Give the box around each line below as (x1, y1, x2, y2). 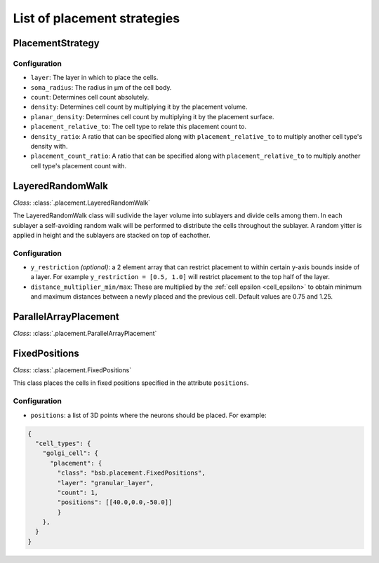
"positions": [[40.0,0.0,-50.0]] (57, 498, 173, 506)
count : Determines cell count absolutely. (30, 93, 149, 102)
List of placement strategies (13, 11, 180, 26)
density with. (30, 142, 68, 151)
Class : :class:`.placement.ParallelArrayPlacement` (13, 330, 157, 338)
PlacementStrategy (13, 37, 100, 49)
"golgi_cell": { (42, 449, 98, 457)
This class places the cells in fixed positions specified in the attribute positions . (13, 379, 249, 387)
